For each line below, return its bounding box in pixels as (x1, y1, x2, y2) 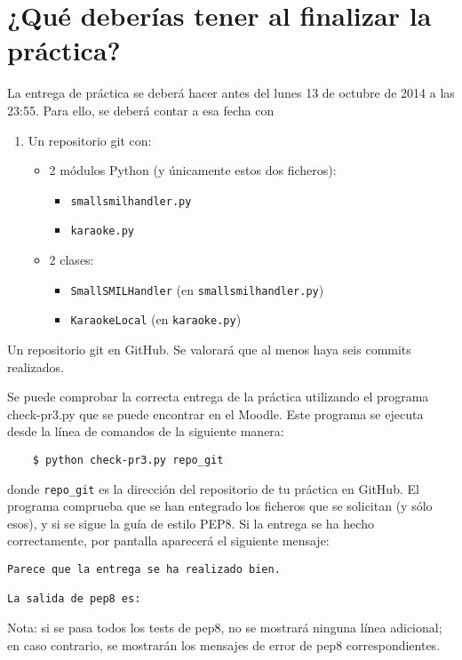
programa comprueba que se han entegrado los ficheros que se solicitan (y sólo (7, 497, 433, 515)
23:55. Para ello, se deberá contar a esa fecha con (7, 100, 275, 119)
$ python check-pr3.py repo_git (32, 453, 224, 466)
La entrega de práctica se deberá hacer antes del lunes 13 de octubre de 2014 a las (7, 83, 455, 102)
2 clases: (49, 250, 94, 268)
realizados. (7, 357, 64, 376)
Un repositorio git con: (28, 131, 152, 149)
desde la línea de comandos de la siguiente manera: (7, 422, 284, 441)
